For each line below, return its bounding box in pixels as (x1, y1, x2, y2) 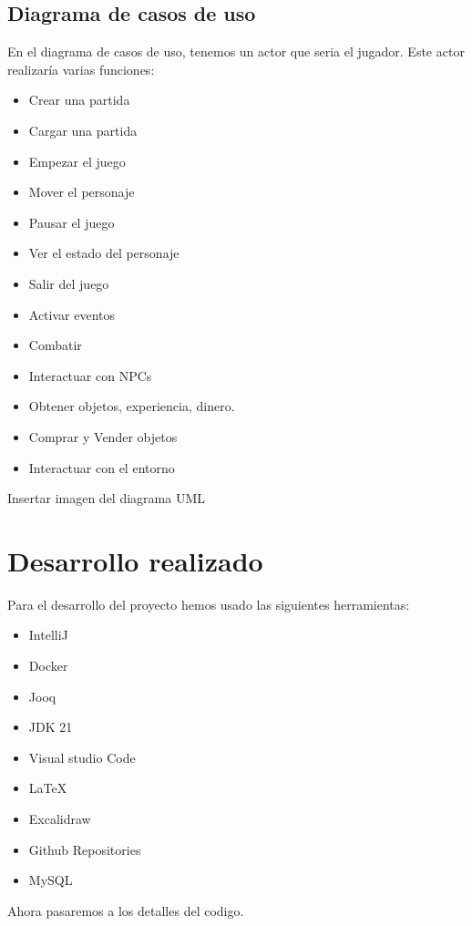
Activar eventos (28, 304, 116, 324)
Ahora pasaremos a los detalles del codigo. (7, 900, 244, 920)
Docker (28, 656, 68, 675)
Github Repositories (28, 839, 141, 859)
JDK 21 (28, 717, 73, 736)
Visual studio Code (28, 747, 136, 767)
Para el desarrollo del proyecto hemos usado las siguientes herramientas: (7, 594, 410, 613)
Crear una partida (28, 90, 130, 109)
